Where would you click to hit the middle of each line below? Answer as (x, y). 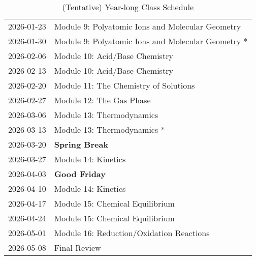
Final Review (77, 248)
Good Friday (80, 174)
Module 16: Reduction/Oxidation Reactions (132, 233)
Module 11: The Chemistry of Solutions (124, 85)
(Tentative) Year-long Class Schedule (128, 7)
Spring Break (81, 144)
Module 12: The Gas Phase (102, 100)
